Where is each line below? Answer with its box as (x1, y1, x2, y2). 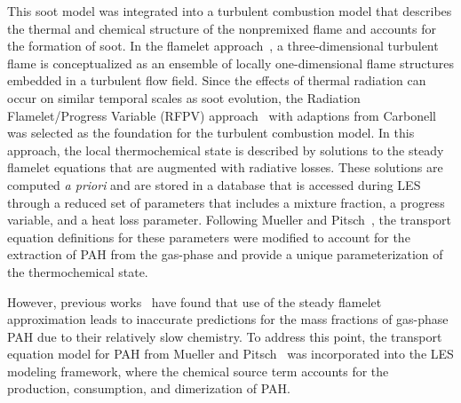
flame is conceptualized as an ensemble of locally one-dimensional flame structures (7, 53, 454, 72)
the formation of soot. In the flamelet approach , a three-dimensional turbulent (7, 36, 439, 55)
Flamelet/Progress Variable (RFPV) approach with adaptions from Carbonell (7, 106, 436, 124)
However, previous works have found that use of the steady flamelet (7, 292, 382, 311)
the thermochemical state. (7, 262, 148, 281)
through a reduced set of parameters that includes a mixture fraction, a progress (7, 193, 445, 211)
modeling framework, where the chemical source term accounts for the (7, 361, 389, 380)
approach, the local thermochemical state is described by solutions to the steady (7, 140, 444, 159)
